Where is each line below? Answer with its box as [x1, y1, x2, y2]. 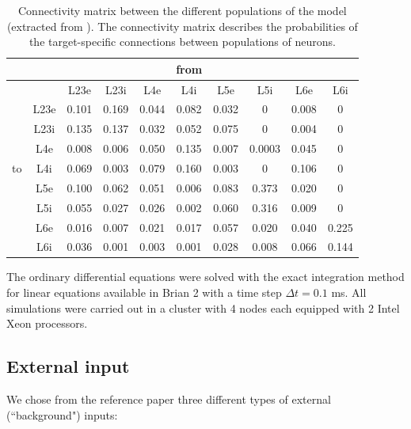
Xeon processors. [6, 315, 88, 332]
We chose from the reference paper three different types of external [6, 391, 331, 408]
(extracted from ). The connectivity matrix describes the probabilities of [6, 17, 358, 34]
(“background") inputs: [6, 406, 118, 423]
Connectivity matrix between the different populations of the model [18, 2, 347, 18]
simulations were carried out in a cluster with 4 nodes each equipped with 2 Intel [6, 299, 400, 316]
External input [6, 354, 130, 378]
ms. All [331, 284, 367, 301]
